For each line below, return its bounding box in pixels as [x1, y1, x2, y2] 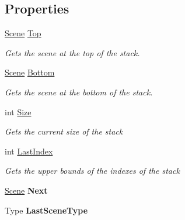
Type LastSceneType [5, 204, 88, 216]
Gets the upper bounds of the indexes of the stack [5, 164, 180, 177]
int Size [5, 105, 32, 118]
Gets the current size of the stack [5, 125, 123, 137]
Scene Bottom [5, 66, 55, 78]
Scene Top [5, 27, 41, 39]
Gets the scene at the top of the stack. [5, 46, 140, 59]
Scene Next [5, 184, 48, 196]
